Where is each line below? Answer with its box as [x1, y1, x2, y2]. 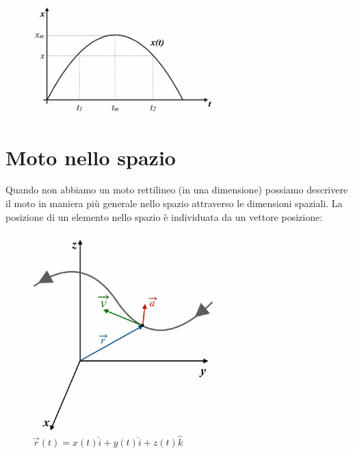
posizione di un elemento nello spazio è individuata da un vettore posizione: [5, 209, 323, 224]
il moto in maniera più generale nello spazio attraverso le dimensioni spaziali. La [5, 196, 343, 211]
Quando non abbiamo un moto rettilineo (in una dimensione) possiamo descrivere [5, 182, 348, 197]
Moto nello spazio [5, 143, 176, 171]
